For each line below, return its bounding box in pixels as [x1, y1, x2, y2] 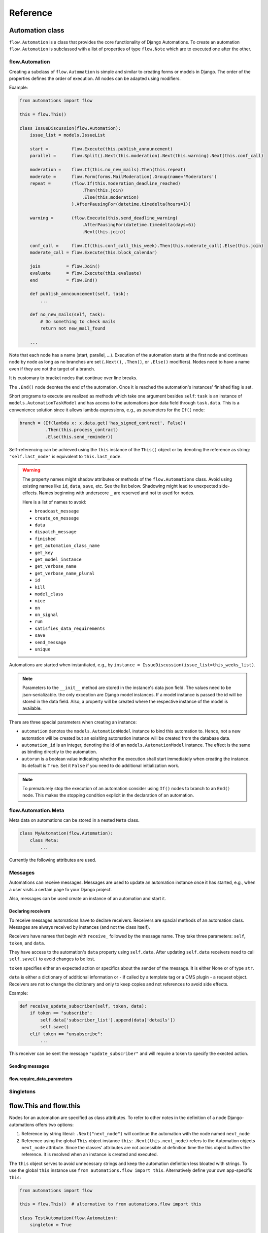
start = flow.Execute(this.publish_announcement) [30, 146, 173, 152]
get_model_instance [34, 556, 82, 562]
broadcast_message [34, 508, 79, 514]
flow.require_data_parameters [9, 1076, 72, 1082]
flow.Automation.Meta [9, 807, 65, 814]
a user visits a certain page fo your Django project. [9, 886, 112, 892]
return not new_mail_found [40, 326, 105, 331]
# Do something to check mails [40, 319, 116, 324]
